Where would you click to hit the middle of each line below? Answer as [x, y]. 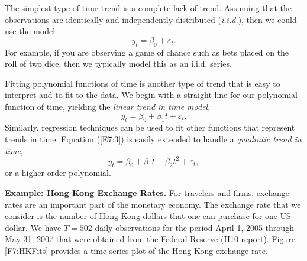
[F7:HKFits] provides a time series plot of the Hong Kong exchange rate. [136, 250]
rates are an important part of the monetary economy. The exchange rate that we [153, 204]
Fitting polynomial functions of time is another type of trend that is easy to [143, 83]
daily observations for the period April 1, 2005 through [194, 227]
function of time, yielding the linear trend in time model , [108, 106]
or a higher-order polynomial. [58, 173]
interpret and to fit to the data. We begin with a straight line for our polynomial [151, 95]
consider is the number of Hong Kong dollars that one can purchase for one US [148, 216]
